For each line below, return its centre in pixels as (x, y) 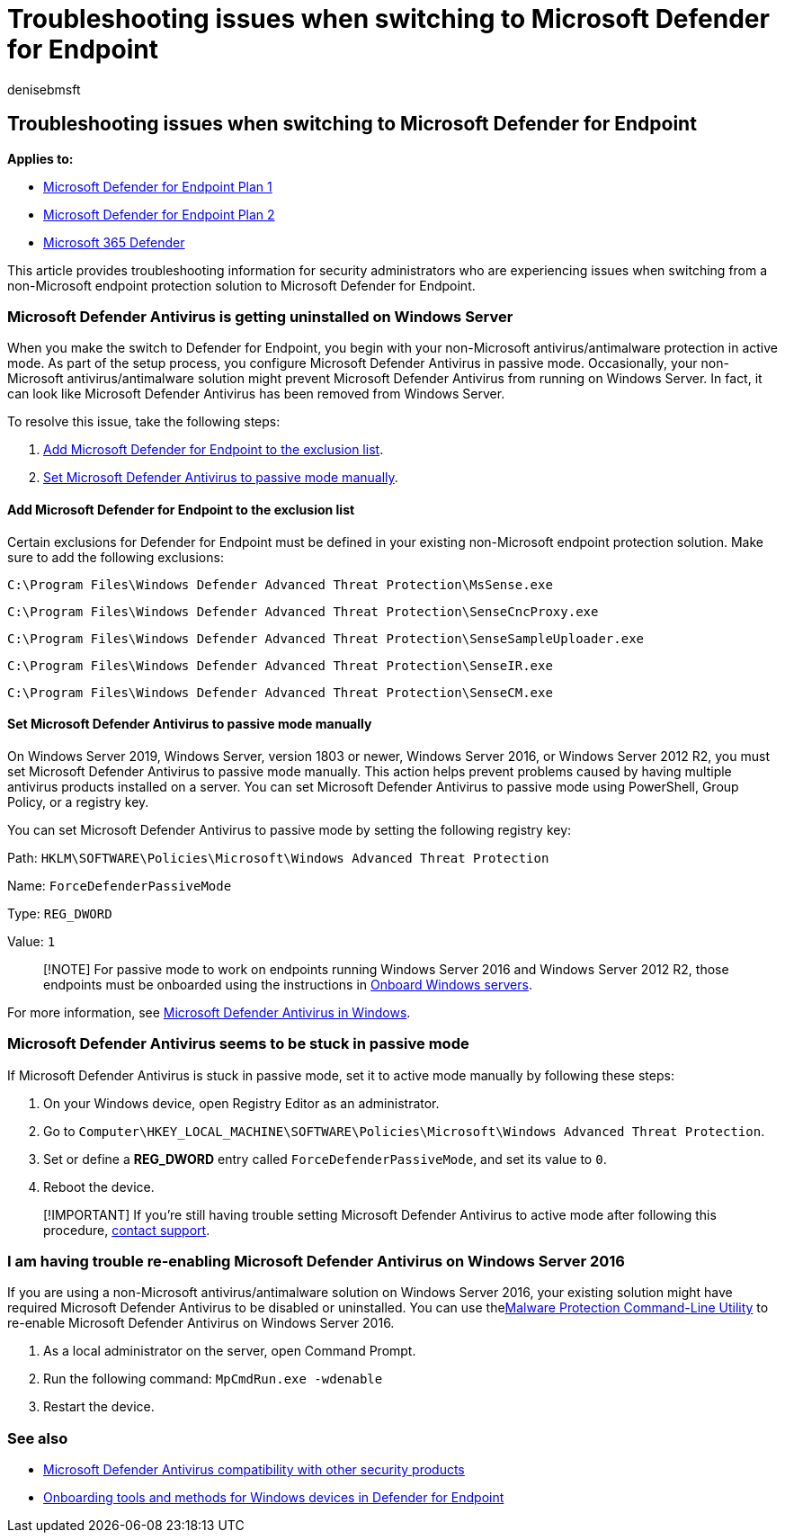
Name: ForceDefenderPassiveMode (120, 885)
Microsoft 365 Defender (114, 242)
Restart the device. (99, 1407)
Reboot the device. (99, 1186)
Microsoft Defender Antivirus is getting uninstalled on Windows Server (260, 316)
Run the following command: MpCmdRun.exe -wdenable (213, 1379)
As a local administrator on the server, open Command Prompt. (230, 1351)
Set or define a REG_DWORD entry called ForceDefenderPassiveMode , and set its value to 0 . (325, 1159)
